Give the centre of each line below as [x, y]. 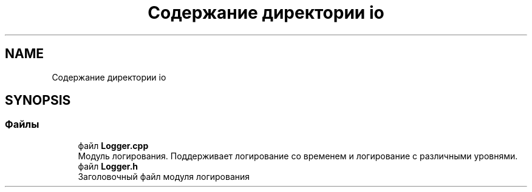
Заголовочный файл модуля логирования [164, 176]
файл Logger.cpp [113, 145]
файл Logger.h [108, 166]
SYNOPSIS [38, 101]
